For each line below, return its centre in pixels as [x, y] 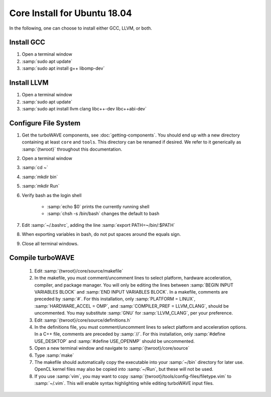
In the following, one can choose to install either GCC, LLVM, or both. [81, 28]
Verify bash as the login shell [52, 195]
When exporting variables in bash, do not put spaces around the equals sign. [101, 234]
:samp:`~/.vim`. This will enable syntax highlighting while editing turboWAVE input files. [124, 383]
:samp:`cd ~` [35, 168]
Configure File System [45, 123]
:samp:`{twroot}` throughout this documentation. [72, 149]
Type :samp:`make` [54, 355]
